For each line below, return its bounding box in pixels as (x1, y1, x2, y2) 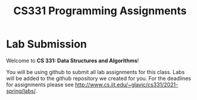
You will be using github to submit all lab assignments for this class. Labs (6, 68, 185, 75)
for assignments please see (6, 81, 74, 88)
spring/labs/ (6, 87, 36, 94)
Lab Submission (6, 37, 87, 51)
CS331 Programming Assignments (13, 4, 187, 18)
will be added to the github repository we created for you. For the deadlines (6, 75, 192, 82)
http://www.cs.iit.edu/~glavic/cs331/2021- (75, 81, 179, 88)
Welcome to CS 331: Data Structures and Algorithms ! (6, 57, 139, 64)
